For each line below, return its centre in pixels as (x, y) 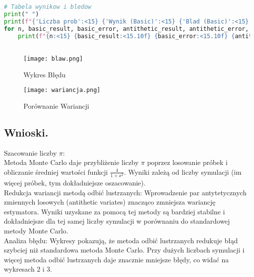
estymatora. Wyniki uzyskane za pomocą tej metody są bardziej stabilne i (115, 211)
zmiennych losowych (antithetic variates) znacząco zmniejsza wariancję (110, 202)
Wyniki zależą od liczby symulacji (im (185, 172)
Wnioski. (26, 132)
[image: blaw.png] (53, 59)
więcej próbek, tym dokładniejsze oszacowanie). (75, 183)
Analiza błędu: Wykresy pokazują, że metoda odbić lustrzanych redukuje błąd (121, 240)
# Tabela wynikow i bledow (48, 7)
